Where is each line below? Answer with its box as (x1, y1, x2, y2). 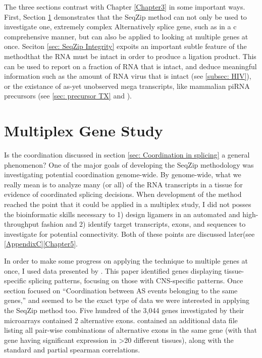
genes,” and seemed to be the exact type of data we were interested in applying (4, 295, 249, 305)
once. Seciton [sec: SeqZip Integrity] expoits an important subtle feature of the (4, 41, 247, 52)
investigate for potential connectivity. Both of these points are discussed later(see (4, 228, 255, 239)
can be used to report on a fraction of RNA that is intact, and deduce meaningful (4, 61, 257, 71)
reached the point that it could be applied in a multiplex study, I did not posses (4, 199, 251, 210)
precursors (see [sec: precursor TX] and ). (4, 90, 132, 101)
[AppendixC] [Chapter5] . (4, 238, 78, 249)
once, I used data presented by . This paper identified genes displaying (4, 265, 222, 276)
